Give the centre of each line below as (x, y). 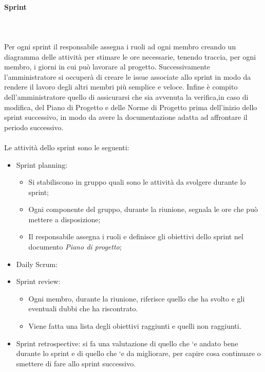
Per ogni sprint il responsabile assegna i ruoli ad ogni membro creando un (120, 46)
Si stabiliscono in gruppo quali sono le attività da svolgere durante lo (137, 182)
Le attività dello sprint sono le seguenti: (67, 147)
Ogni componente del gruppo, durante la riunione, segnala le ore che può (143, 209)
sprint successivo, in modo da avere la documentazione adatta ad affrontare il (126, 117)
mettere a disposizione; (64, 219)
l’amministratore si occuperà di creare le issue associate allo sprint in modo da (128, 76)
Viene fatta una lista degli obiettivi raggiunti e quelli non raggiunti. (135, 326)
